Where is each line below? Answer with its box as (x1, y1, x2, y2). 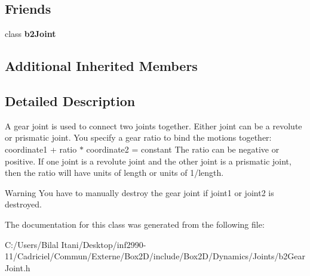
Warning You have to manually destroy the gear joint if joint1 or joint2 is (5, 186, 274, 199)
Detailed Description (5, 91, 136, 110)
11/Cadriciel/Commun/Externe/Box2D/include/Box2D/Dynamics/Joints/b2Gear (5, 250, 306, 262)
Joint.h (5, 261, 30, 274)
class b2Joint (5, 27, 56, 40)
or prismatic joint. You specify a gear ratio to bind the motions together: (5, 131, 272, 144)
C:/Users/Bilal (5, 238, 59, 250)
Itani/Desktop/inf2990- (61, 238, 146, 250)
